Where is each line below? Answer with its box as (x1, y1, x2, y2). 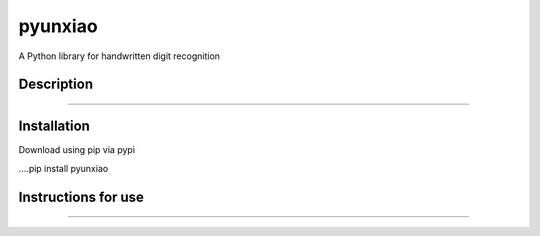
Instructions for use (18, 188, 145, 205)
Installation (18, 118, 90, 135)
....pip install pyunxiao (18, 162, 109, 174)
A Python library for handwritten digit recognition (18, 50, 220, 62)
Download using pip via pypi (18, 144, 135, 156)
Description (18, 76, 94, 93)
